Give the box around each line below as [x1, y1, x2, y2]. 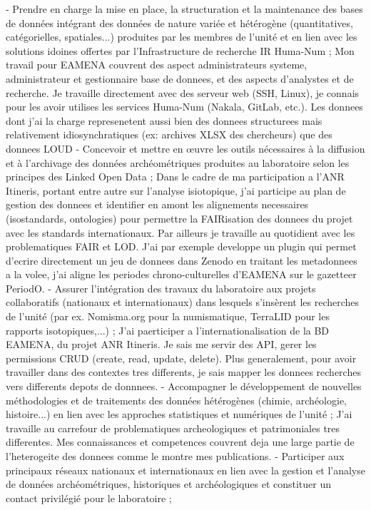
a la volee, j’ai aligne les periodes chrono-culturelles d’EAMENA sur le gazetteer [6, 267, 357, 282]
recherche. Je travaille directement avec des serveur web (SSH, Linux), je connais [6, 85, 360, 100]
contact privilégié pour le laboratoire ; [6, 490, 172, 505]
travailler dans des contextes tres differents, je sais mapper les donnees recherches [6, 364, 361, 379]
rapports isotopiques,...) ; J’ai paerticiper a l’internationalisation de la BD [6, 322, 330, 337]
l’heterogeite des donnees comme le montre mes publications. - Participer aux [6, 449, 345, 463]
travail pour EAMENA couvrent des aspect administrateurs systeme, [6, 57, 308, 72]
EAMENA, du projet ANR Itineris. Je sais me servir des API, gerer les [6, 337, 317, 352]
